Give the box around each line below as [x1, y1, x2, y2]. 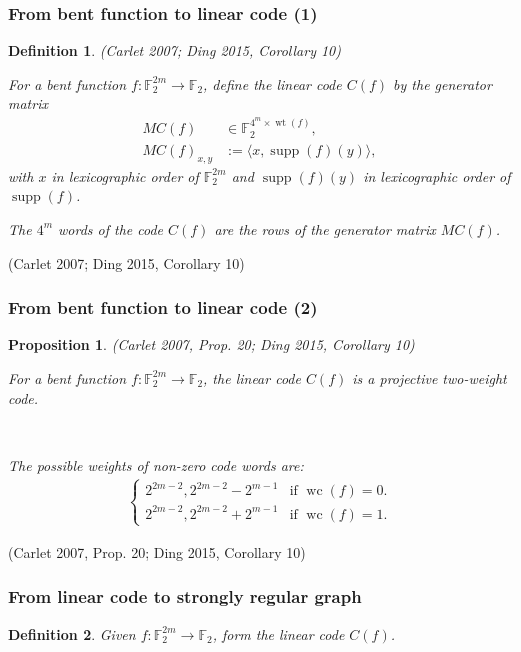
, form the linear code [212, 623, 345, 644]
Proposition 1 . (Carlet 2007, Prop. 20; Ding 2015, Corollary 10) [8, 334, 415, 355]
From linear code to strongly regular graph [8, 584, 362, 609]
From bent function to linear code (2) [8, 295, 318, 320]
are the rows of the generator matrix [214, 218, 436, 239]
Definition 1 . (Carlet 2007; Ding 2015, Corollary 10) [8, 40, 342, 61]
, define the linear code [203, 73, 342, 94]
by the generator [393, 73, 492, 94]
